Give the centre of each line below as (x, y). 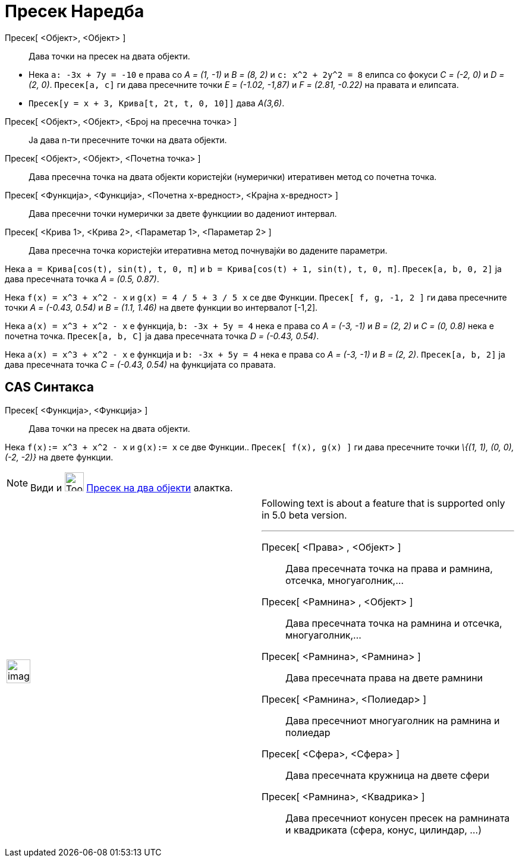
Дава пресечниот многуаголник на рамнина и (393, 720)
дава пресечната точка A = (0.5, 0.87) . (82, 279)
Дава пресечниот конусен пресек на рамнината (398, 818)
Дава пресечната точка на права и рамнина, (389, 568)
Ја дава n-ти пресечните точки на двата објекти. (128, 140)
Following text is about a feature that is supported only (383, 503)
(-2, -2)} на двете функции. (59, 457)
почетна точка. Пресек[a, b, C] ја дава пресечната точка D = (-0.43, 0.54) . (162, 336)
